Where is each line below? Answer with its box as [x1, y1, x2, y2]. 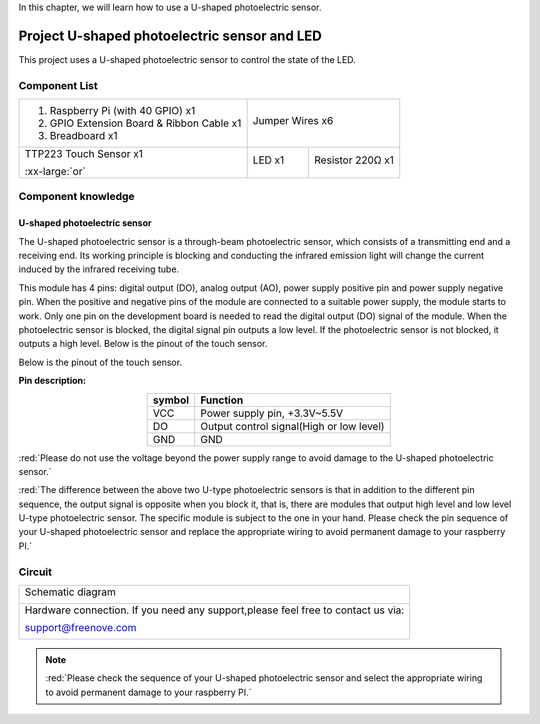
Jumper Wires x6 [252, 114, 334, 128]
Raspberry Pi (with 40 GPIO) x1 [49, 104, 196, 118]
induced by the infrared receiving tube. [18, 263, 180, 275]
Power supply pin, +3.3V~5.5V [200, 406, 344, 420]
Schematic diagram [24, 585, 117, 599]
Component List [18, 78, 99, 92]
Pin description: [18, 375, 87, 387]
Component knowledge [18, 190, 135, 204]
